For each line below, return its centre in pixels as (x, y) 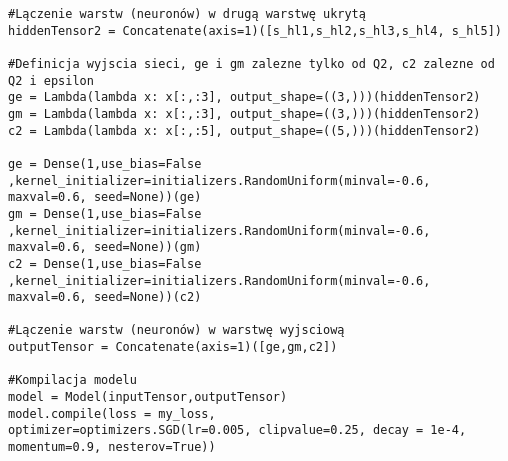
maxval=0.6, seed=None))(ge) (105, 197)
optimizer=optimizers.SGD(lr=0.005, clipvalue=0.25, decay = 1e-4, (237, 430)
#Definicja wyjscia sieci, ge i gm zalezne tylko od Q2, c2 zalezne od (251, 63)
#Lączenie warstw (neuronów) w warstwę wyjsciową (176, 330)
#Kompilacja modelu (72, 380)
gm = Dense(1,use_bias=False (105, 213)
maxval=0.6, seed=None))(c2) (105, 297)
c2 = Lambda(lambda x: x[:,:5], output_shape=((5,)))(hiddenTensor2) (244, 130)
